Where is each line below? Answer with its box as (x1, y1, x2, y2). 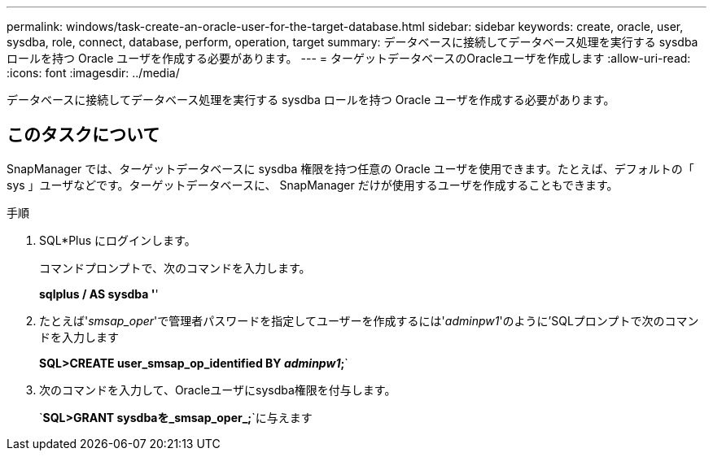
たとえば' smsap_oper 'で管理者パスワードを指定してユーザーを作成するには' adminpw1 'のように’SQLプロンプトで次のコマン (39, 313, 699, 328)
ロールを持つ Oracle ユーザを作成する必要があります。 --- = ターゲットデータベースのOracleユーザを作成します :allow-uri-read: (7, 51, 691, 65)
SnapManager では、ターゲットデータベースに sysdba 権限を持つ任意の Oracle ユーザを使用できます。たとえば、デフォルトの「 (7, 161, 694, 176)
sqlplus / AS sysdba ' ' (39, 286, 159, 301)
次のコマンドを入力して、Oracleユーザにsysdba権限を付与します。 (39, 382, 396, 397)
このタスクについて (7, 124, 160, 146)
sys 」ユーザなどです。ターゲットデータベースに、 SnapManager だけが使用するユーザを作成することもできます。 (7, 177, 619, 192)
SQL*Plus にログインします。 (39, 233, 196, 247)
